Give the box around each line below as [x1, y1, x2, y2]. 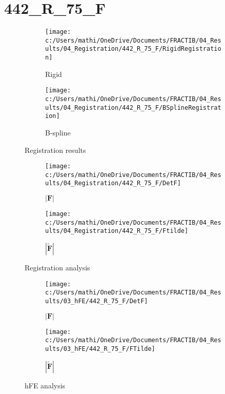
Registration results [25, 144, 86, 155]
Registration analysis [25, 262, 90, 273]
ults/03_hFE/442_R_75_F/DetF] [45, 298, 148, 305]
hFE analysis [25, 380, 66, 390]
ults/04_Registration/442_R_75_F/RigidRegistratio [45, 45, 221, 53]
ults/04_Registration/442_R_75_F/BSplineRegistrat [45, 104, 221, 111]
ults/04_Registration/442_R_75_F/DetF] [45, 180, 181, 187]
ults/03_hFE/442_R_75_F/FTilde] [45, 345, 155, 352]
